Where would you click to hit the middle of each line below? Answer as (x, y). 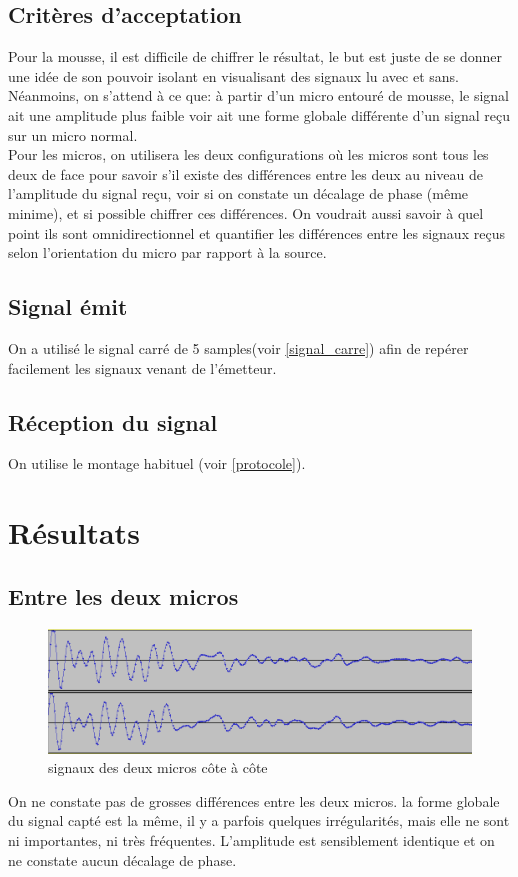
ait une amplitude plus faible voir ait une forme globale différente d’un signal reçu (259, 114)
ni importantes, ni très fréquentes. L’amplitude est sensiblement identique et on (251, 840)
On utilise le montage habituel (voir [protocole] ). (157, 463)
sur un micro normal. (73, 134)
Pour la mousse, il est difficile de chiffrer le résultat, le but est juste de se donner (255, 56)
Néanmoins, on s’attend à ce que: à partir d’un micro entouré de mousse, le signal (259, 95)
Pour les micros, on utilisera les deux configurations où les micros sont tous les (248, 154)
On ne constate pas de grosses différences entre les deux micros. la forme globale (254, 800)
